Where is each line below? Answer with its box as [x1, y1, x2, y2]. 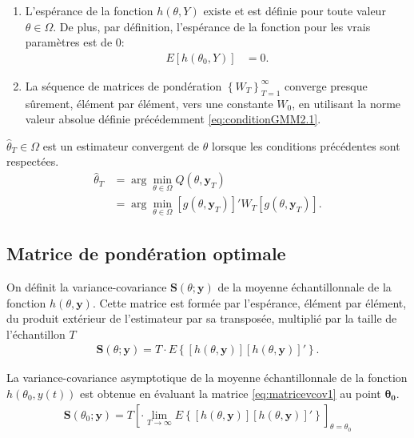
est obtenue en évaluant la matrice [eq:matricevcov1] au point [80, 384, 381, 401]
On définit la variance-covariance [6, 278, 167, 295]
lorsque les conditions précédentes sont [211, 137, 400, 154]
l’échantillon [6, 325, 66, 342]
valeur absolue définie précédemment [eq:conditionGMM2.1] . [25, 111, 321, 127]
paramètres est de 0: [25, 34, 125, 50]
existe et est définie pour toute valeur [203, 2, 386, 18]
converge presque [285, 77, 368, 94]
